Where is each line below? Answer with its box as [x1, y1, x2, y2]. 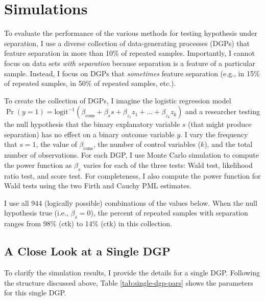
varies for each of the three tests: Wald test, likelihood [83, 159, 253, 170]
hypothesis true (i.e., [4, 207, 68, 218]
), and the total [204, 139, 253, 149]
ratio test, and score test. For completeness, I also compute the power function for [4, 170, 261, 181]
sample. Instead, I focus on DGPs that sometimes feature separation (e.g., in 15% [4, 68, 260, 78]
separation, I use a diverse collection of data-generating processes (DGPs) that [4, 37, 250, 48]
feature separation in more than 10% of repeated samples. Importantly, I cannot [4, 48, 255, 58]
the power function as [4, 159, 72, 170]
